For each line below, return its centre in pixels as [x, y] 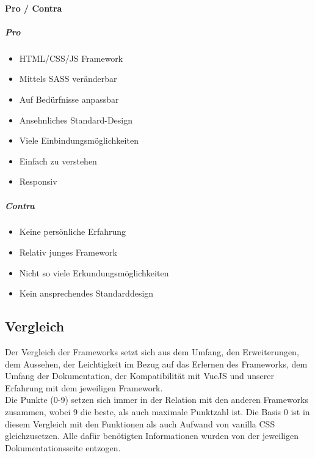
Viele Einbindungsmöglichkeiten [79, 140]
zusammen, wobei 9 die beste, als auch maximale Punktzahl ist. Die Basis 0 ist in [157, 412]
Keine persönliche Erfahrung [73, 231]
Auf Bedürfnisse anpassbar [69, 99]
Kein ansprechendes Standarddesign [86, 293]
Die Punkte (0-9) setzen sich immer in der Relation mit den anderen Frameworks [157, 400]
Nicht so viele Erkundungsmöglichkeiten [94, 272]
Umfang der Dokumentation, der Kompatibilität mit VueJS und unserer [139, 376]
